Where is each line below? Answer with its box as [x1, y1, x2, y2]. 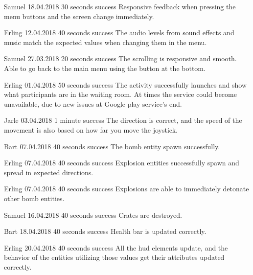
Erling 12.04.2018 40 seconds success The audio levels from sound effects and [4, 27, 234, 38]
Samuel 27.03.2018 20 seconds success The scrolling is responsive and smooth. [4, 53, 237, 64]
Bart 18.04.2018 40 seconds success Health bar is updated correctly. [4, 226, 207, 236]
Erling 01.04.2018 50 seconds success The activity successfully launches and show [4, 79, 247, 90]
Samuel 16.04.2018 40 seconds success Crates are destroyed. [4, 209, 182, 220]
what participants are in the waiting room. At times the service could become [4, 89, 237, 99]
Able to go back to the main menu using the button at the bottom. [4, 63, 206, 73]
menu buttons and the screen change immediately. [4, 11, 154, 21]
